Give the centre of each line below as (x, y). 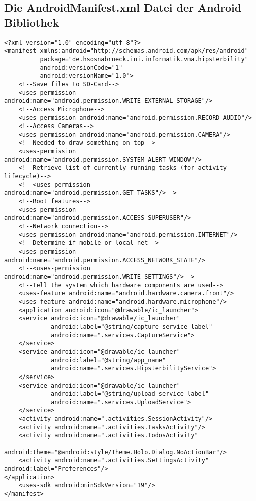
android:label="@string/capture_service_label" (132, 327)
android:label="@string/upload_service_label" (130, 394)
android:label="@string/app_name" (108, 360)
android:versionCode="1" (81, 68)
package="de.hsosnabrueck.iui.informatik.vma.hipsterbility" (144, 59)
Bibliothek (32, 22)
